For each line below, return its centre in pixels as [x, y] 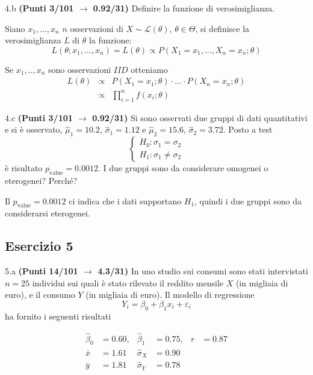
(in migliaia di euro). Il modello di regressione [170, 295]
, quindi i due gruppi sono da [248, 200]
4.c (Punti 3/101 [39, 117]
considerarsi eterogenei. [48, 213]
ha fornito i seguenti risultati [58, 316]
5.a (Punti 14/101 [42, 271]
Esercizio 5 [39, 246]
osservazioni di [97, 28]
